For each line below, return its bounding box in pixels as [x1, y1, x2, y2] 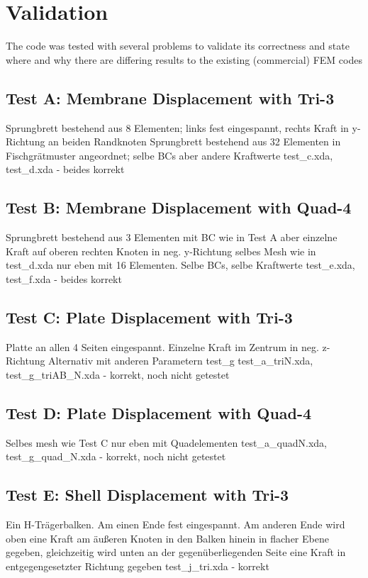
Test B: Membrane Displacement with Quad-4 [6, 196, 352, 218]
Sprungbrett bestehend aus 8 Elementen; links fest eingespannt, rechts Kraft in [6, 120, 349, 135]
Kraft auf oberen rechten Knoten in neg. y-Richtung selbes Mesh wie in [6, 243, 316, 258]
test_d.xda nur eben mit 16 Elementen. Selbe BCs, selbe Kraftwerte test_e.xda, [6, 257, 355, 272]
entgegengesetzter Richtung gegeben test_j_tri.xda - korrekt [6, 558, 269, 573]
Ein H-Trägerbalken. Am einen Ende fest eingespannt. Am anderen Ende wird [6, 517, 345, 532]
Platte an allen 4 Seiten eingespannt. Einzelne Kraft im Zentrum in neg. [6, 339, 319, 354]
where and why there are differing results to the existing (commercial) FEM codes [6, 52, 362, 67]
